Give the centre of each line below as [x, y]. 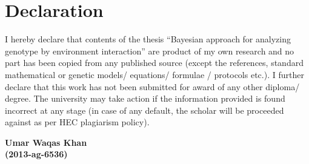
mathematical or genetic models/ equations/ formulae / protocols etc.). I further [154, 74]
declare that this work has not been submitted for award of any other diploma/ [152, 86]
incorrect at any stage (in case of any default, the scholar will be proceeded [145, 110]
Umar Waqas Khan [46, 142]
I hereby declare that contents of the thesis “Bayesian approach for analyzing [148, 39]
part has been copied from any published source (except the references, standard [154, 63]
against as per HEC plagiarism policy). [77, 122]
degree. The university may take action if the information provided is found [145, 98]
